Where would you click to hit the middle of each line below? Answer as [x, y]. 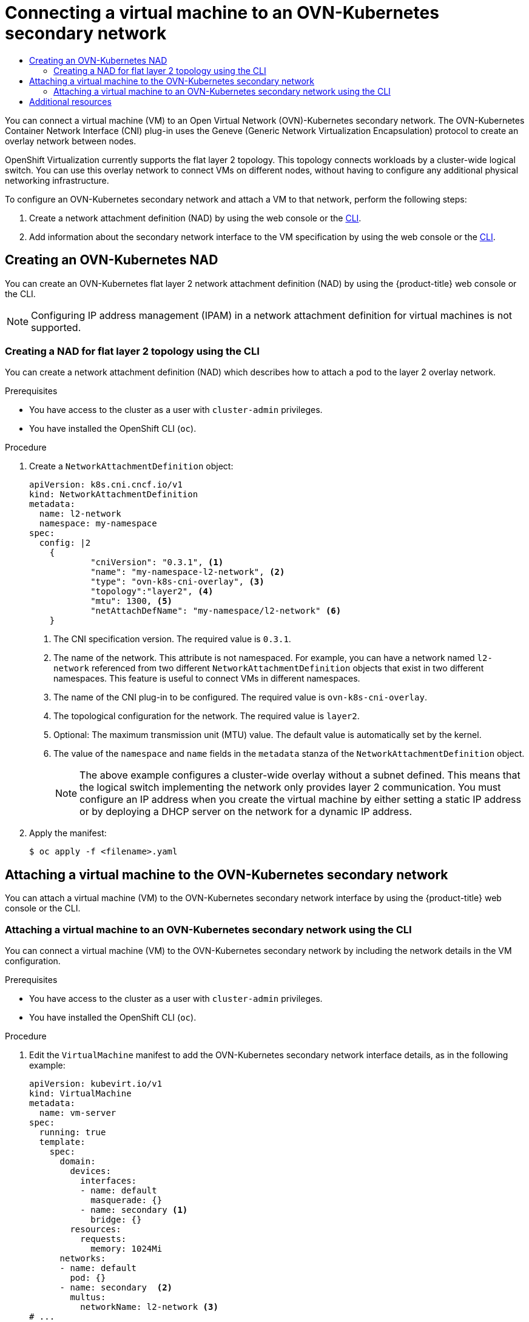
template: [62, 1142]
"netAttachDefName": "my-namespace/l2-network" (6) [216, 611]
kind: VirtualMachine [80, 1093]
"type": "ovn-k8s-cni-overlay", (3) [177, 582]
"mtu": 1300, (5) [132, 601]
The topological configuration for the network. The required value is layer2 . [207, 716]
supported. [56, 327]
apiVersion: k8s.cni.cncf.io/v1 [106, 485]
